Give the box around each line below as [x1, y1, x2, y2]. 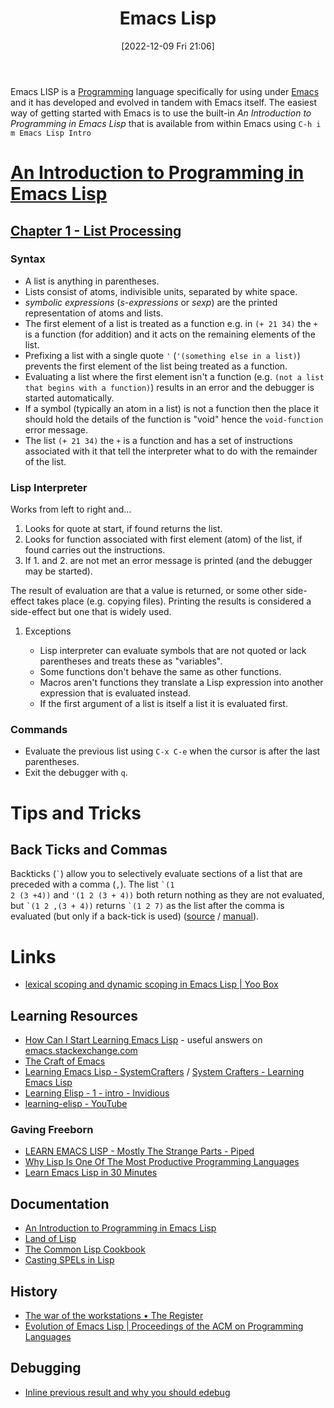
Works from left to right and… [10, 503, 132, 516]
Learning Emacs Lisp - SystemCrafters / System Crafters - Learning [24, 1066, 305, 1078]
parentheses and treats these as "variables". [39, 655, 223, 667]
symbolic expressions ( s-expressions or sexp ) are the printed [24, 296, 278, 308]
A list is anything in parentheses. [24, 275, 160, 287]
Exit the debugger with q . [24, 767, 128, 779]
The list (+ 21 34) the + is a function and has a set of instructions [24, 434, 293, 446]
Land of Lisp [24, 1233, 77, 1245]
